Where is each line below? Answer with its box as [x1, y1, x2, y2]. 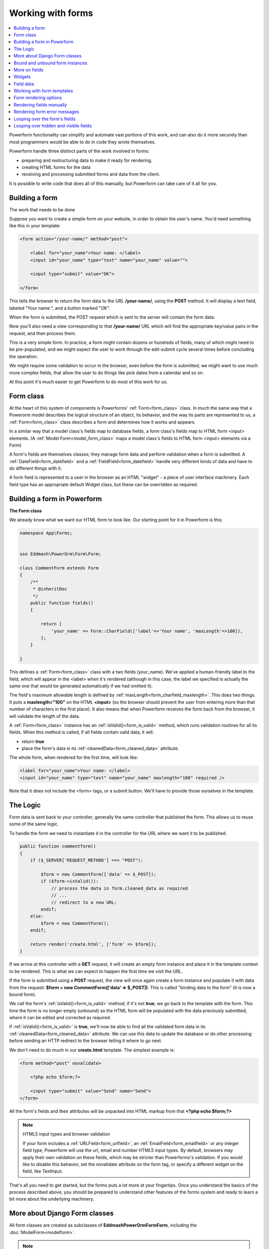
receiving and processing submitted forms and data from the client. [21, 171, 160, 177]
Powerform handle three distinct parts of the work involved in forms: [9, 148, 149, 154]
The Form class [9, 508, 42, 514]
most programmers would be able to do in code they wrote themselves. [9, 139, 156, 145]
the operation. [9, 353, 38, 359]
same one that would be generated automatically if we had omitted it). [9, 682, 153, 689]
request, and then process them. [9, 330, 77, 336]
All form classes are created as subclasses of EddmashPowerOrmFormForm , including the [9, 1222, 197, 1229]
